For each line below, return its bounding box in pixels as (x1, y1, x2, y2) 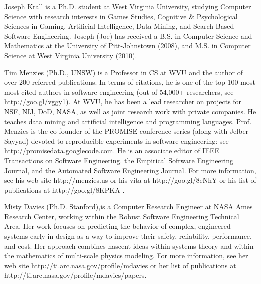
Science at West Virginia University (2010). (4, 50, 137, 60)
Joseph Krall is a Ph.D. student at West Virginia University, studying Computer (4, 1, 251, 11)
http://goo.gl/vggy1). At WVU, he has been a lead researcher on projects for (4, 96, 242, 107)
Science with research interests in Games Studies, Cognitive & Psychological (4, 11, 238, 21)
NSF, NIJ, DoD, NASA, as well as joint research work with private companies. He (4, 106, 256, 116)
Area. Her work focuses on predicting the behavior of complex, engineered (4, 221, 231, 231)
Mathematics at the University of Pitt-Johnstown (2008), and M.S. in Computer (4, 40, 251, 51)
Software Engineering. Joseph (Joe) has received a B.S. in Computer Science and (4, 30, 252, 41)
